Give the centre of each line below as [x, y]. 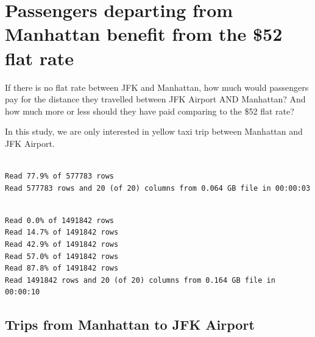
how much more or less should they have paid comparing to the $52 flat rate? [150, 111]
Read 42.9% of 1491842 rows [62, 245]
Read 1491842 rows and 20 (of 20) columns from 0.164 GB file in [140, 280]
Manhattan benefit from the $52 [144, 34]
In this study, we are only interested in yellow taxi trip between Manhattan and [154, 131]
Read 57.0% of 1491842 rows [62, 256]
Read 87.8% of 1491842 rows [62, 268]
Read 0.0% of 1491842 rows [59, 220]
